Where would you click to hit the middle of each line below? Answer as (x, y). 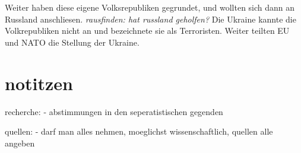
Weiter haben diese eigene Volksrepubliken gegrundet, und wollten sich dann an (150, 7)
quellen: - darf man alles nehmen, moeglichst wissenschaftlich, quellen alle (139, 131)
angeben (20, 143)
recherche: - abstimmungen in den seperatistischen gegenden (114, 111)
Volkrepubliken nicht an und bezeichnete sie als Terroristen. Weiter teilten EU (147, 31)
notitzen (39, 83)
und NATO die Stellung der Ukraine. (72, 42)
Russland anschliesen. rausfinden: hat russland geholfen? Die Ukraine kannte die (150, 19)
